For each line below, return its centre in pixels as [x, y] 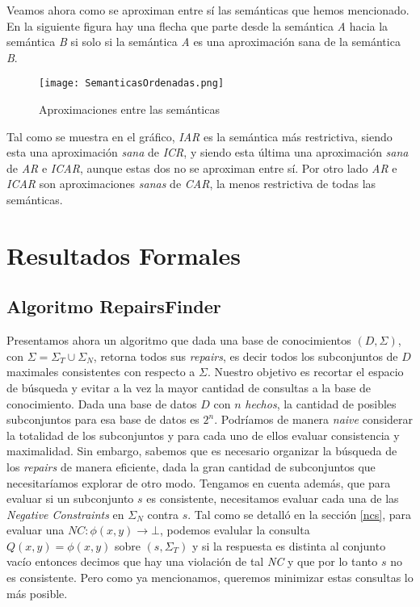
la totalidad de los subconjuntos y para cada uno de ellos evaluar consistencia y [203, 435]
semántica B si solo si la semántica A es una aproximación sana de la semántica [204, 42]
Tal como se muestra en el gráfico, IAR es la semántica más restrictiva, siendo [199, 136]
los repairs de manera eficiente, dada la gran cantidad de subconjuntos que [191, 466]
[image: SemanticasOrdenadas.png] [132, 84]
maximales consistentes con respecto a [101, 372]
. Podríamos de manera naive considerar [314, 419]
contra [163, 514]
